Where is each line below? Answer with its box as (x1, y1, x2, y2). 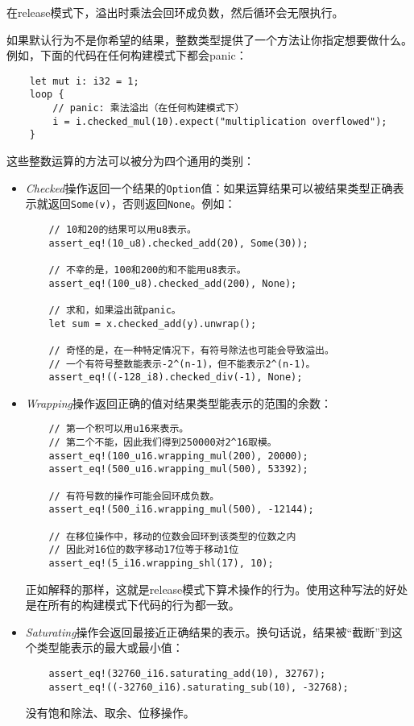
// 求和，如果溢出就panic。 (48, 304, 181, 316)
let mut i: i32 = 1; (29, 75, 139, 87)
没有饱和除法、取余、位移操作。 (25, 704, 195, 721)
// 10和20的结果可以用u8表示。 (48, 223, 197, 235)
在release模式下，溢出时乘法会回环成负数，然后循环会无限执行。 (6, 4, 344, 20)
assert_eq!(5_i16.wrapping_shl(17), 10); (48, 558, 274, 569)
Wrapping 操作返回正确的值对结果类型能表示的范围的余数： (25, 394, 332, 411)
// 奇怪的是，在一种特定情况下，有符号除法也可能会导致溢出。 (48, 344, 334, 356)
